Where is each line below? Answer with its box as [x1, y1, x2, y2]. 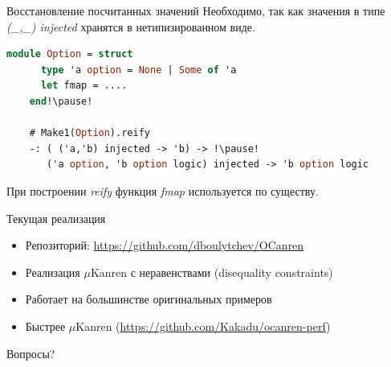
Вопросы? [6, 344, 55, 361]
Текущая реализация [6, 209, 106, 226]
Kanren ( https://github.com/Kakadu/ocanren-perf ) [75, 317, 331, 334]
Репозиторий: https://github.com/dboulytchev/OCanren [25, 237, 304, 254]
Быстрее [25, 317, 66, 334]
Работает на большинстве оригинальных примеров [25, 291, 272, 307]
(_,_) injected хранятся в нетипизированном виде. [6, 18, 255, 35]
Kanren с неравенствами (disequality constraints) [90, 263, 333, 280]
